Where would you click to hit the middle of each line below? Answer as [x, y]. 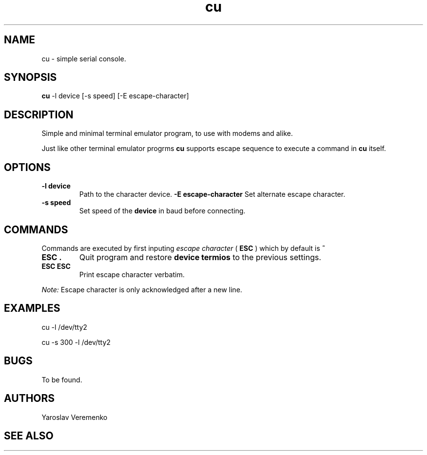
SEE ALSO [29, 436]
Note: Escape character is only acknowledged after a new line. [142, 289]
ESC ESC [56, 266]
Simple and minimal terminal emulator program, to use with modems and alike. [167, 133]
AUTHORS [29, 398]
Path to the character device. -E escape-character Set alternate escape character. [212, 194]
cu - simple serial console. [84, 58]
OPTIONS [27, 167]
